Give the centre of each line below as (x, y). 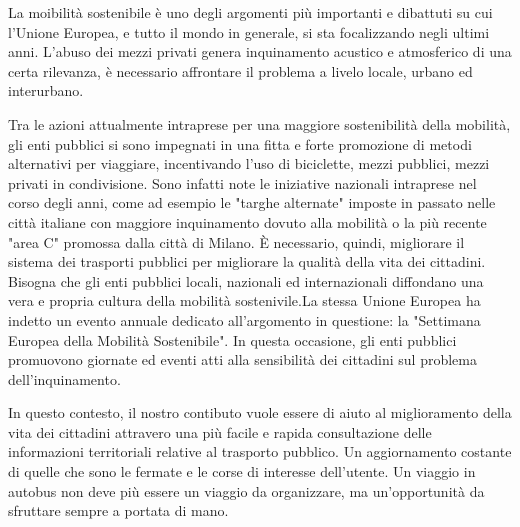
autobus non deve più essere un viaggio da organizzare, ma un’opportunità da (246, 490)
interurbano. (46, 90)
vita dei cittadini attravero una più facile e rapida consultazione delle (220, 431)
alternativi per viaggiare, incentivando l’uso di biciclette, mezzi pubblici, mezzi (249, 163)
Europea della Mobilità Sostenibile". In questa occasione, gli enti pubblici (232, 339)
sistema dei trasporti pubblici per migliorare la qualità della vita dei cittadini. (247, 261)
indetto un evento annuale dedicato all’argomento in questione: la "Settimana (244, 319)
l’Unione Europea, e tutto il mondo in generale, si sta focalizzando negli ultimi (249, 31)
